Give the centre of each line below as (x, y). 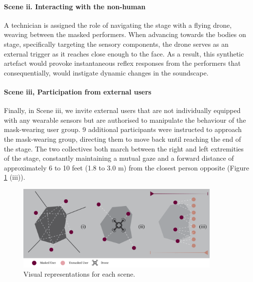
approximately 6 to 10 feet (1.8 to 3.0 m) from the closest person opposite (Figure (127, 167)
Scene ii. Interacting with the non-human (75, 6)
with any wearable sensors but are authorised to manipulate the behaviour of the (125, 120)
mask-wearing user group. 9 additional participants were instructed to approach (123, 129)
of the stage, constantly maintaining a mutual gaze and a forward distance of (119, 158)
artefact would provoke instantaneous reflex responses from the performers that (122, 63)
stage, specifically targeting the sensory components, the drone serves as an (116, 44)
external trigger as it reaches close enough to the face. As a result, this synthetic (124, 53)
